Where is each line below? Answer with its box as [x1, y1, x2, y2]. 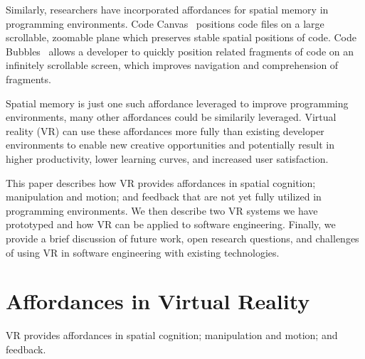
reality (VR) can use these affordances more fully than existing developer [6, 123, 324, 138]
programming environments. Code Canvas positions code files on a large [6, 16, 324, 31]
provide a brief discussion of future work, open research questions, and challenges [6, 230, 359, 245]
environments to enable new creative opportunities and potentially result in [6, 137, 335, 152]
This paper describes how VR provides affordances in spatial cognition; [6, 175, 316, 190]
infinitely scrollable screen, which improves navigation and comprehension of [6, 58, 339, 73]
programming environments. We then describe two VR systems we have [6, 203, 318, 218]
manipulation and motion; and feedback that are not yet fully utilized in [6, 189, 322, 204]
